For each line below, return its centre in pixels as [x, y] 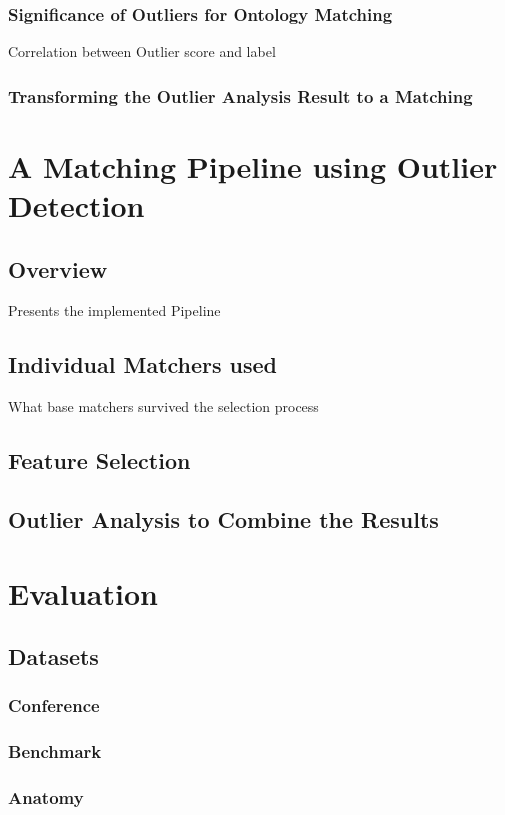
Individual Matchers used [143, 364]
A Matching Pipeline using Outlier [253, 165]
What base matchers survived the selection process [163, 406]
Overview [58, 268]
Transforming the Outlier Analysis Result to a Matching [240, 95]
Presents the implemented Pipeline [114, 310]
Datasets [53, 656]
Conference [54, 705]
